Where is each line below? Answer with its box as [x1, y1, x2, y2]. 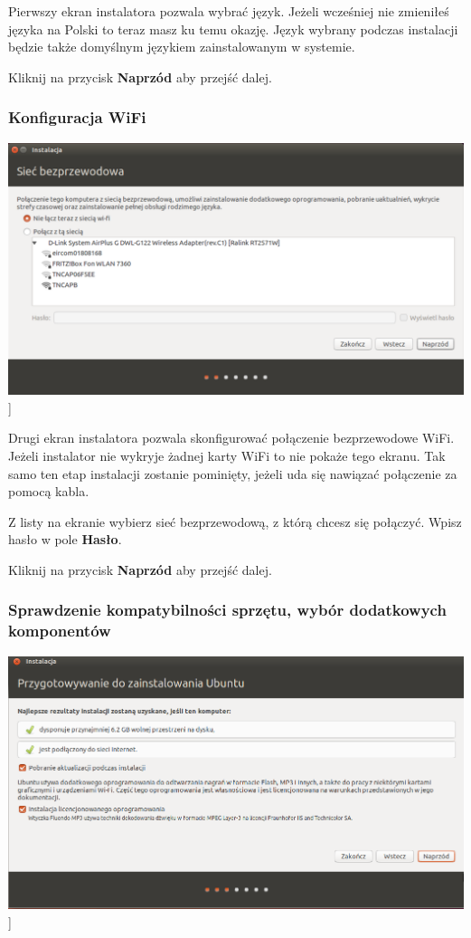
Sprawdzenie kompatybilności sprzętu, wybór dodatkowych [8, 598, 447, 621]
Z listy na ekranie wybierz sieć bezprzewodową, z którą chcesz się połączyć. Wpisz [8, 512, 462, 531]
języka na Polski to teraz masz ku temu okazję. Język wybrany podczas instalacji [8, 19, 458, 38]
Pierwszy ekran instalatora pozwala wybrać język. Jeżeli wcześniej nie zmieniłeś [8, 2, 449, 20]
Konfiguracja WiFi [8, 106, 146, 129]
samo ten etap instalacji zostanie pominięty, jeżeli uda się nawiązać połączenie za [8, 464, 457, 483]
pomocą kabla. [8, 482, 89, 501]
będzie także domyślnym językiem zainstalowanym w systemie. [8, 37, 355, 56]
